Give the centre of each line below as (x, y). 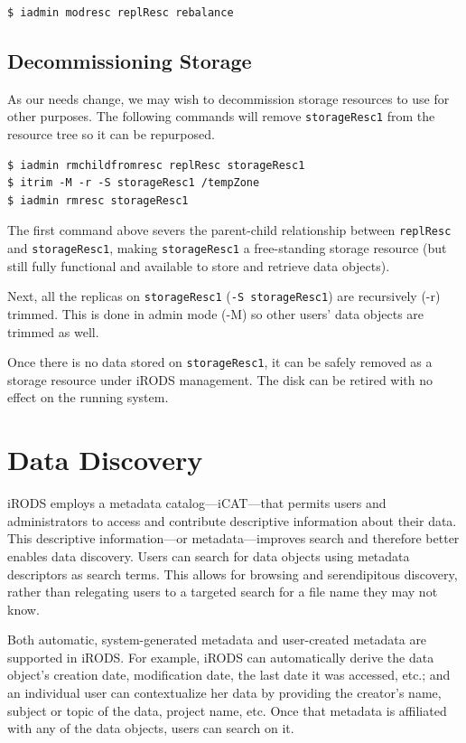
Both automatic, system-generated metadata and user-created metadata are (217, 640)
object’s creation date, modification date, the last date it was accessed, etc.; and (229, 675)
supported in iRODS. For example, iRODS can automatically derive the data (221, 657)
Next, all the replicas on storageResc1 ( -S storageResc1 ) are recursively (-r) (224, 296)
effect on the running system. (88, 397)
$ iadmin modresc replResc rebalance (121, 13)
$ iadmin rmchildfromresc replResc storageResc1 (156, 165)
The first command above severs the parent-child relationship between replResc (229, 230)
